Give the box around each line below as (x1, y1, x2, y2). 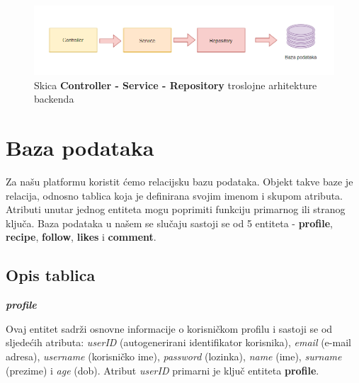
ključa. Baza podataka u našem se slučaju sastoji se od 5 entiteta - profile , (6, 215, 333, 230)
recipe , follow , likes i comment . (6, 229, 156, 244)
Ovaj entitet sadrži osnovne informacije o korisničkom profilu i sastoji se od (6, 321, 333, 336)
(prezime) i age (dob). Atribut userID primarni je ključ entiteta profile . (6, 362, 319, 377)
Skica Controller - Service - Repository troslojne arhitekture (34, 77, 317, 92)
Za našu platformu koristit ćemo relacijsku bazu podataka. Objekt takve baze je (6, 174, 353, 189)
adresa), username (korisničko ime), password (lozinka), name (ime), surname (6, 349, 342, 364)
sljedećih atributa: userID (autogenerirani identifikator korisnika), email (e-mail (6, 335, 351, 350)
